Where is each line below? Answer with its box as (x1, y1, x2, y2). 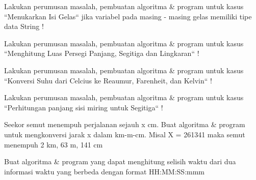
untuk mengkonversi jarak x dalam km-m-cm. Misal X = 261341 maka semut (4, 129, 245, 139)
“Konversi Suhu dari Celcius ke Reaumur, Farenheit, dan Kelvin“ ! (4, 75, 212, 85)
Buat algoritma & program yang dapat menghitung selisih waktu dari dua (4, 156, 236, 167)
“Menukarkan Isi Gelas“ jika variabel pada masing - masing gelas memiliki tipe (4, 11, 252, 21)
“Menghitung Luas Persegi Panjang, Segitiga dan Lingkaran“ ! (4, 48, 199, 58)
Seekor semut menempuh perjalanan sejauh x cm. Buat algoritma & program (4, 119, 245, 130)
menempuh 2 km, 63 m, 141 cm (4, 139, 103, 149)
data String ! (4, 21, 44, 32)
